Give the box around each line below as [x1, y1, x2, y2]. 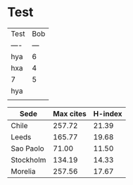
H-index [93, 108, 122, 118]
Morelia [11, 166, 36, 176]
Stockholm [11, 155, 46, 165]
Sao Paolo [11, 143, 44, 153]
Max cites [52, 108, 87, 118]
